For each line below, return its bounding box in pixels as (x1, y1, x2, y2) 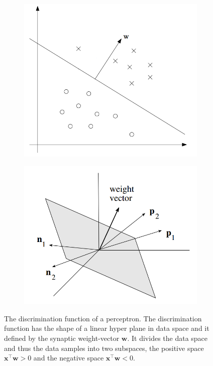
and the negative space (33, 352, 104, 363)
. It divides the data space (127, 332, 208, 343)
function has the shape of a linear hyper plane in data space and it (4, 323, 209, 333)
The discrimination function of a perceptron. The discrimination (4, 313, 202, 323)
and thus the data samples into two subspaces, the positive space (4, 342, 204, 353)
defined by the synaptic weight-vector (4, 332, 120, 343)
